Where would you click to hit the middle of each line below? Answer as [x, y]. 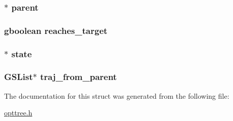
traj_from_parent [78, 77]
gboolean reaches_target [56, 30]
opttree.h [18, 113]
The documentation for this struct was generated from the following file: [117, 95]
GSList [19, 77]
